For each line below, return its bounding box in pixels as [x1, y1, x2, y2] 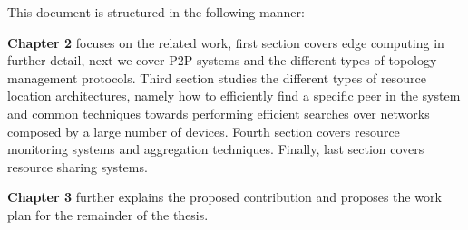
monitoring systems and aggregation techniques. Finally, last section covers [7, 139, 424, 158]
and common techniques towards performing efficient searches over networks [7, 103, 430, 122]
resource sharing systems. [7, 157, 148, 176]
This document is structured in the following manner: [7, 3, 305, 21]
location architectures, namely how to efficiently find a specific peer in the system [7, 86, 461, 105]
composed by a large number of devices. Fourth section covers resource [7, 121, 400, 140]
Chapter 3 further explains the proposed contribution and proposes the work [7, 187, 442, 206]
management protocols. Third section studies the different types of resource [7, 68, 426, 87]
